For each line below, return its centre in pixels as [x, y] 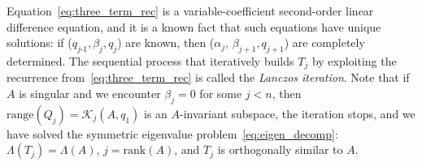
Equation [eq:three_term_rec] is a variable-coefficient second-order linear [190, 11]
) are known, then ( [166, 43]
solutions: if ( [39, 43]
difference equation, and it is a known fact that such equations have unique [194, 26]
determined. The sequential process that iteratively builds [150, 60]
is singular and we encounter [90, 94]
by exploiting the [354, 60]
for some [221, 94]
